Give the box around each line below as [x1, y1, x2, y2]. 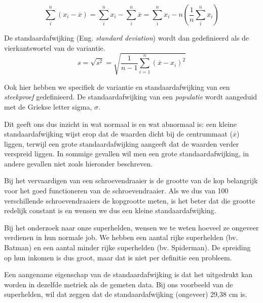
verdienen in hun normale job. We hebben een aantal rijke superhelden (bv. [4, 232, 238, 243]
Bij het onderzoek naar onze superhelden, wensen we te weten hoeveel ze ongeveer [4, 222, 259, 232]
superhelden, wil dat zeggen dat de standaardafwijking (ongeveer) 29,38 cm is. [4, 289, 247, 299]
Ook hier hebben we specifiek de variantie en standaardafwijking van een [4, 81, 230, 92]
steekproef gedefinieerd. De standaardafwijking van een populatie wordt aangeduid [4, 91, 257, 102]
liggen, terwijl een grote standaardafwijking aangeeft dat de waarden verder [4, 138, 239, 149]
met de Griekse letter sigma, [4, 101, 92, 112]
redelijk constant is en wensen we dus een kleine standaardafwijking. [4, 205, 216, 216]
